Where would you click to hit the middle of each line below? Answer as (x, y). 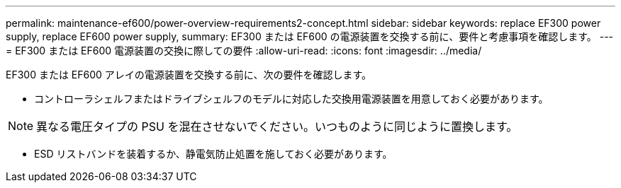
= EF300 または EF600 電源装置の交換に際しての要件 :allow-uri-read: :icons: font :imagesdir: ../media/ (244, 51)
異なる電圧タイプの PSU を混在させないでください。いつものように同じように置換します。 (277, 127)
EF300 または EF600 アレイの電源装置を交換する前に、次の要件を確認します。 (189, 75)
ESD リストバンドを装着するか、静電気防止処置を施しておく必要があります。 (213, 154)
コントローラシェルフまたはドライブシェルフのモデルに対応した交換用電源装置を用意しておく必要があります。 (291, 99)
